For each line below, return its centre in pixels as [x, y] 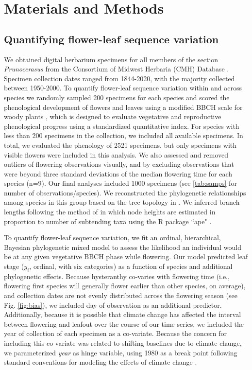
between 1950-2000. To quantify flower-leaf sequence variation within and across [123, 88]
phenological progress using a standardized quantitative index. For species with [122, 126]
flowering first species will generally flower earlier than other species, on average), [125, 286]
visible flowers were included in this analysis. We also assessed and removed [116, 154]
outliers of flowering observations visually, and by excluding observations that [119, 164]
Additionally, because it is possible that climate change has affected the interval [123, 314]
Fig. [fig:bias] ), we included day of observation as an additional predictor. [113, 305]
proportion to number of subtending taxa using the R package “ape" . [108, 221]
